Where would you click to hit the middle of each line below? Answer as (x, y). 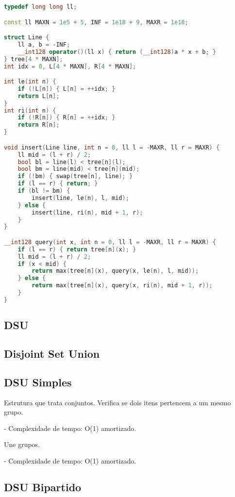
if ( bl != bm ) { (44, 191)
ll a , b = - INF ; (44, 44)
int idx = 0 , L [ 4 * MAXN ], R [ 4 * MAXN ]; (70, 66)
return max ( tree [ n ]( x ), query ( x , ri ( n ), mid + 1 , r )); (122, 286)
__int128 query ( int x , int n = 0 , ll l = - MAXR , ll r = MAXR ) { (110, 242)
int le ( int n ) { (30, 82)
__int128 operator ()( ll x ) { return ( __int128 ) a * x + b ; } (117, 52)
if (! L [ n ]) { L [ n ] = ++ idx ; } (67, 89)
